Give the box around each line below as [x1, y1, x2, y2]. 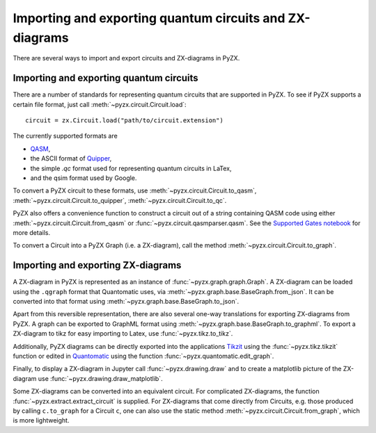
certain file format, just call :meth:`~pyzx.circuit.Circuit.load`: [13, 100, 187, 108]
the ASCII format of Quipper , [30, 154, 112, 163]
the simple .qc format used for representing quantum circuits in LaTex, [30, 164, 233, 172]
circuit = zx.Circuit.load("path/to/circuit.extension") [25, 117, 224, 124]
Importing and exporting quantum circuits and [13, 10, 285, 26]
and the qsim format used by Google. [30, 174, 137, 182]
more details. [13, 228, 51, 236]
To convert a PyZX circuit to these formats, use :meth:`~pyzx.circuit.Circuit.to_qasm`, [13, 186, 257, 195]
